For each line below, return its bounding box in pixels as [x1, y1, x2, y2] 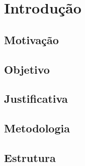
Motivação [4, 32, 59, 47]
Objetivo [4, 61, 50, 77]
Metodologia [4, 120, 70, 136]
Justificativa [4, 91, 68, 106]
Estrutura [4, 149, 56, 165]
